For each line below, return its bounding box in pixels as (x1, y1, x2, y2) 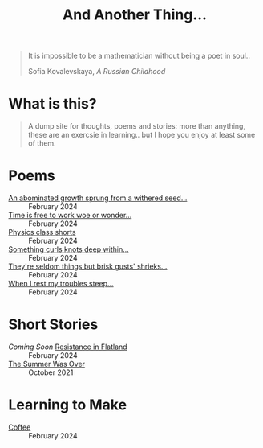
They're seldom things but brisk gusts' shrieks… (8, 261, 168, 271)
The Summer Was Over (8, 360, 86, 368)
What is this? (8, 95, 98, 113)
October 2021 (28, 368, 74, 377)
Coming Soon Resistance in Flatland (8, 342, 127, 351)
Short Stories (8, 315, 99, 334)
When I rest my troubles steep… (8, 279, 114, 289)
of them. (27, 138, 56, 148)
